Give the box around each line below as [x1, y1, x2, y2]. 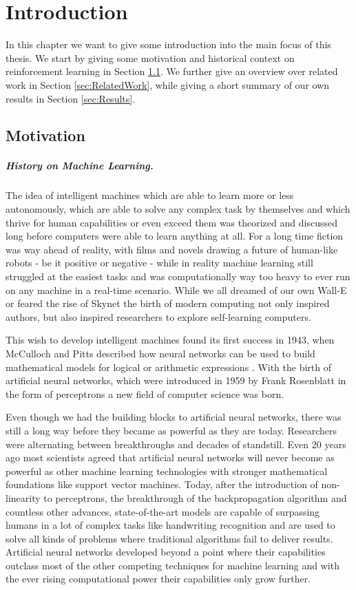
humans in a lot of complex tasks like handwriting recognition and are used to [6, 518, 335, 532]
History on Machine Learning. [6, 158, 154, 173]
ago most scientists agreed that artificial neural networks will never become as [6, 450, 335, 465]
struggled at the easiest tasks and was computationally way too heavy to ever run [6, 269, 350, 283]
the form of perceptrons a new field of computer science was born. [6, 386, 284, 401]
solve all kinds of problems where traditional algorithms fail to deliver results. [6, 531, 333, 545]
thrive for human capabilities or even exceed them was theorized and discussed [6, 215, 337, 229]
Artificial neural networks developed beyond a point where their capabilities [6, 545, 326, 559]
